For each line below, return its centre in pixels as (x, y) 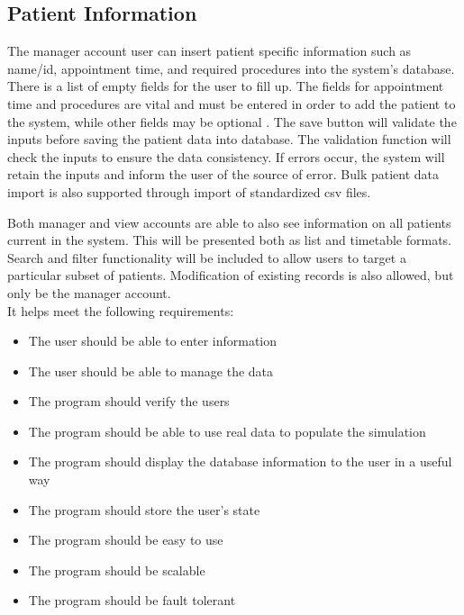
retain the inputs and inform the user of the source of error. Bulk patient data (223, 174)
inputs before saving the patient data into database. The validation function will (229, 139)
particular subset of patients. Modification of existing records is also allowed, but (231, 275)
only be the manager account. (89, 292)
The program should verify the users (129, 401)
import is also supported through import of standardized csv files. (189, 191)
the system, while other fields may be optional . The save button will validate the (232, 121)
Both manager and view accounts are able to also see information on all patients (229, 222)
